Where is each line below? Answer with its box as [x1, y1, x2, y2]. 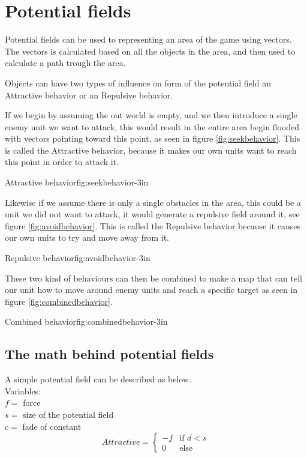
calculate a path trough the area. [5, 56, 126, 69]
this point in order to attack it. [5, 155, 119, 168]
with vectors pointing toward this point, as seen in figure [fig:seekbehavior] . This [5, 132, 300, 145]
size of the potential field [22, 408, 114, 420]
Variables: [5, 384, 41, 397]
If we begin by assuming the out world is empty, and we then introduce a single [5, 109, 297, 121]
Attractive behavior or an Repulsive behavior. [5, 88, 173, 101]
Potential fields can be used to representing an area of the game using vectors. [5, 33, 292, 46]
